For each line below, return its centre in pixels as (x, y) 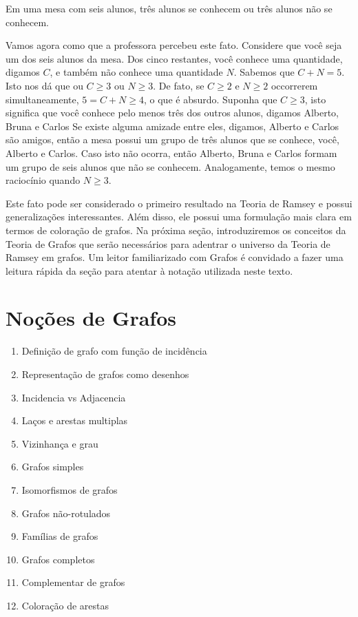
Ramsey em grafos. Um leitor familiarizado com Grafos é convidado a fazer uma (175, 257)
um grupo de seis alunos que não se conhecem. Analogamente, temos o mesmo (170, 166)
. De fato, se (179, 85)
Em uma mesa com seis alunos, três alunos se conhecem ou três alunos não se (169, 8)
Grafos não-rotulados (66, 513)
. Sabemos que (264, 72)
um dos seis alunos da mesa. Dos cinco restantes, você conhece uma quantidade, (174, 58)
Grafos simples (53, 467)
